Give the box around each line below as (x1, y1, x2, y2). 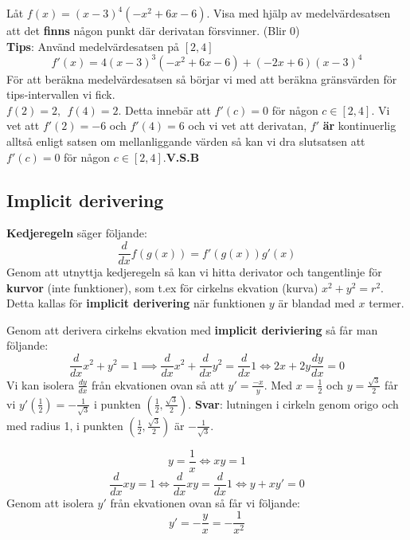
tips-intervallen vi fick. (6, 86, 115, 103)
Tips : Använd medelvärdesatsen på (6, 37, 180, 54)
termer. (369, 295, 404, 311)
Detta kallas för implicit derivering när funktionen (6, 295, 266, 311)
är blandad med (278, 295, 355, 311)
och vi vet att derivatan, (188, 117, 307, 134)
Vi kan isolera (6, 376, 74, 393)
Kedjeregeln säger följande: (6, 225, 147, 241)
